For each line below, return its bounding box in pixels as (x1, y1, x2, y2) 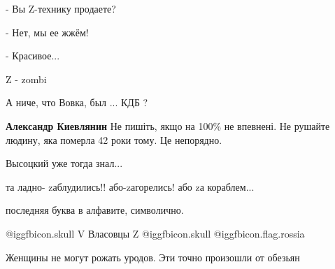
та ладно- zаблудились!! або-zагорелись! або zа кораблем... (6, 179, 255, 194)
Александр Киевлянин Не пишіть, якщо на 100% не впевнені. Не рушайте (6, 118, 330, 133)
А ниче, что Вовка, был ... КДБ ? (6, 95, 148, 110)
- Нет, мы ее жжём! (6, 24, 89, 39)
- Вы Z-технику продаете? (6, 1, 116, 15)
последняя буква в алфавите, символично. (6, 203, 184, 217)
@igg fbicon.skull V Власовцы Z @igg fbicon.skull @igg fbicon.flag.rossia (6, 226, 305, 240)
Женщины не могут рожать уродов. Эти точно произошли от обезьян (6, 249, 300, 264)
